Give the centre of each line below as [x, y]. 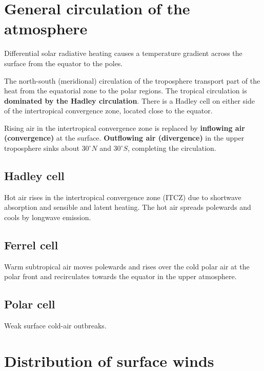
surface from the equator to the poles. [64, 63]
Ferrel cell [31, 245]
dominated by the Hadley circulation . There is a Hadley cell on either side [129, 100]
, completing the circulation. [172, 148]
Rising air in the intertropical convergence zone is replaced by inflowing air [125, 128]
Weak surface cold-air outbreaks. [55, 326]
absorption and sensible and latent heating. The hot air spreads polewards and [128, 207]
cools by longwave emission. [48, 217]
